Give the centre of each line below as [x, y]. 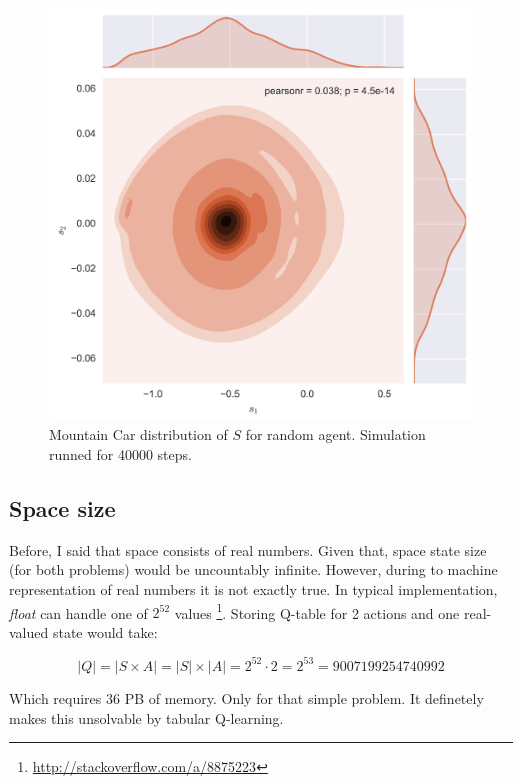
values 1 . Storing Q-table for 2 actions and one [317, 611]
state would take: [105, 631]
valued [29, 631]
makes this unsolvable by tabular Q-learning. [146, 717]
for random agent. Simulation [335, 434]
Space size [62, 507]
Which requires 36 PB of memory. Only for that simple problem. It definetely [246, 697]
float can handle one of [78, 612]
